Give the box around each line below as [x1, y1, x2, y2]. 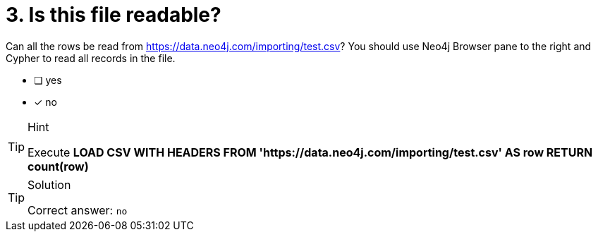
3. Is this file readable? [6, 3, 221, 27]
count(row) [28, 159, 89, 174]
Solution [28, 177, 71, 192]
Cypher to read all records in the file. [6, 51, 176, 64]
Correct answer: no [28, 202, 128, 217]
